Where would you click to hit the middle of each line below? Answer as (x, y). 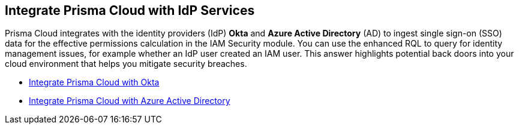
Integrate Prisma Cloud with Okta (94, 82)
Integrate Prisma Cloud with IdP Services (130, 10)
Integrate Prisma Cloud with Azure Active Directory (130, 101)
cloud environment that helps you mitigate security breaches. (126, 64)
